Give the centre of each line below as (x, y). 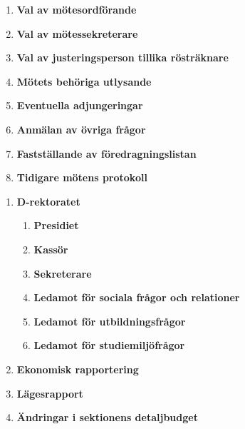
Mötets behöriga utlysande (84, 81)
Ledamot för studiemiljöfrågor (109, 345)
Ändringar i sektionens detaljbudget (107, 417)
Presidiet (56, 225)
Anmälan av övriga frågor (81, 129)
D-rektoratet (48, 201)
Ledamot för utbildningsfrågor (110, 321)
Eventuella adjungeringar (80, 105)
